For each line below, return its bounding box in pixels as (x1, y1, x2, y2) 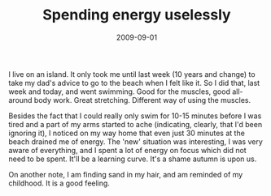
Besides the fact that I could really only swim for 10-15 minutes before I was (8, 111, 262, 121)
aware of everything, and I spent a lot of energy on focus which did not (8, 145, 247, 155)
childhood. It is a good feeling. (8, 178, 110, 188)
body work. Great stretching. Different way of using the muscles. (33, 95, 251, 104)
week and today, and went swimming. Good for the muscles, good (8, 87, 230, 96)
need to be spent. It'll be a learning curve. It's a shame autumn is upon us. (8, 154, 257, 164)
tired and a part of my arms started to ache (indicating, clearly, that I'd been (8, 119, 263, 129)
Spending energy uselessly (42, 6, 231, 24)
